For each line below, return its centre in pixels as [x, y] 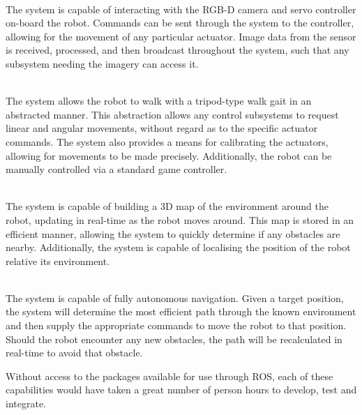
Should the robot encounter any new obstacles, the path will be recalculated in [174, 339]
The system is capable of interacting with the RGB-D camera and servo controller [181, 9]
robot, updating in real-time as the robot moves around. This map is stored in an [180, 219]
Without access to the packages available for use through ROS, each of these [169, 376]
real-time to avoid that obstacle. [74, 353]
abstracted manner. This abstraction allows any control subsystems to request [172, 114]
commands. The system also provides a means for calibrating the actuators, [167, 141]
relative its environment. [58, 261]
